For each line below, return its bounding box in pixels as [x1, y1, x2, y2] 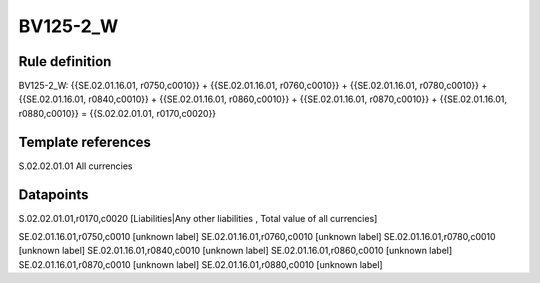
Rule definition [18, 53, 112, 70]
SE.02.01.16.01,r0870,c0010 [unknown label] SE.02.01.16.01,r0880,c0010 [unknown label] [18, 258, 384, 270]
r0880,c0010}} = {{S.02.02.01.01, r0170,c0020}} [18, 107, 217, 119]
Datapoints [18, 186, 89, 203]
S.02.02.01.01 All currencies [18, 160, 133, 172]
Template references [18, 133, 152, 150]
